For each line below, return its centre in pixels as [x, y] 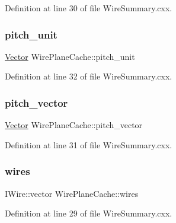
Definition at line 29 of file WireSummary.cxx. [89, 213]
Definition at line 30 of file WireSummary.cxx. [89, 8]
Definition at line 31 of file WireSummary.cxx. [89, 144]
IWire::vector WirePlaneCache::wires [72, 193]
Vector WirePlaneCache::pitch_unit [70, 56]
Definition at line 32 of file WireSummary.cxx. [89, 76]
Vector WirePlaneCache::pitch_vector [74, 125]
